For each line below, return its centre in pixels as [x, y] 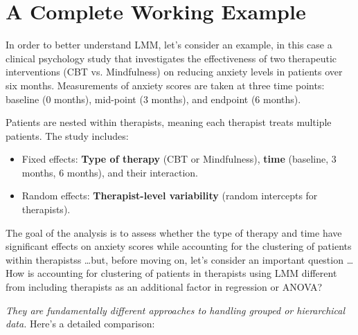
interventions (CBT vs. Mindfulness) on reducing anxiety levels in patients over [174, 72]
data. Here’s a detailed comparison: [80, 324]
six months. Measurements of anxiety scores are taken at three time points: [165, 85]
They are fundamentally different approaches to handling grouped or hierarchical [176, 310]
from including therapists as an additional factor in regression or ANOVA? [164, 287]
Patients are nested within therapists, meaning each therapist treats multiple [169, 122]
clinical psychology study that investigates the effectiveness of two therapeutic [171, 58]
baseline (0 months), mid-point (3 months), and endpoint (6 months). [153, 99]
